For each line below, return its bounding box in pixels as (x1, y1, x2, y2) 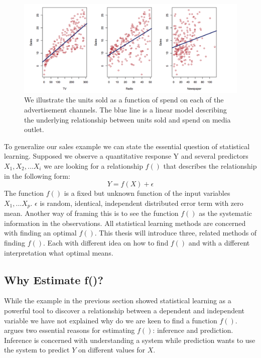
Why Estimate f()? (4, 272, 103, 287)
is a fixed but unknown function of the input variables (64, 188, 230, 198)
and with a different (188, 237, 250, 248)
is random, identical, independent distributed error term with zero (40, 197, 243, 208)
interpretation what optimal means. (4, 247, 113, 258)
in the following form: (4, 170, 70, 181)
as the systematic (199, 208, 252, 218)
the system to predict (4, 344, 70, 355)
